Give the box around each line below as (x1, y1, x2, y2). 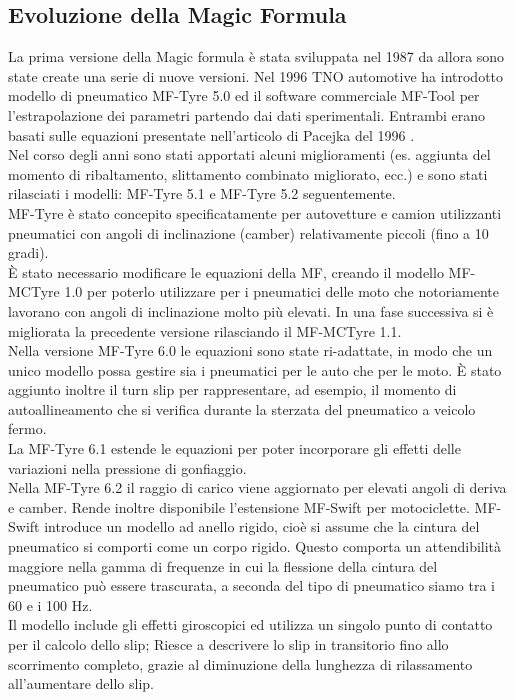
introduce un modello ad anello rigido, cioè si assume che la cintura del (44, 516, 480, 537)
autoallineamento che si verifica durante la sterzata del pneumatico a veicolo (8, 398, 476, 419)
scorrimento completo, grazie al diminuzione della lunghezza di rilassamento (8, 653, 473, 674)
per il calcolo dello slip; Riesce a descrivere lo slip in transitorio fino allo (8, 634, 449, 655)
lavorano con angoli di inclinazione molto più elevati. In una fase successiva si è (8, 300, 494, 321)
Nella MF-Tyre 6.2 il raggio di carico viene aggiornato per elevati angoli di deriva (8, 477, 507, 498)
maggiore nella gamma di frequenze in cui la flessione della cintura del (8, 555, 438, 576)
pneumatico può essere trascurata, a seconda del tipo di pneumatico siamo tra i (8, 575, 496, 596)
